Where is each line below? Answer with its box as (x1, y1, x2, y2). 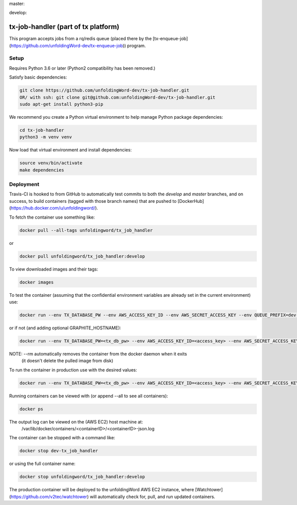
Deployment (9, 181, 40, 188)
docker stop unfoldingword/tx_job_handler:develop (19, 474, 146, 480)
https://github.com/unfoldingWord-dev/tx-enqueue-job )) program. (10, 43, 146, 48)
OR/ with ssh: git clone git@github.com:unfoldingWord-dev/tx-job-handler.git (19, 94, 215, 100)
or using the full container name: (9, 460, 76, 467)
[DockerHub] (177, 198, 204, 204)
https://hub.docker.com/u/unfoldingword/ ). (10, 205, 99, 211)
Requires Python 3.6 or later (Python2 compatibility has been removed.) (9, 65, 155, 71)
